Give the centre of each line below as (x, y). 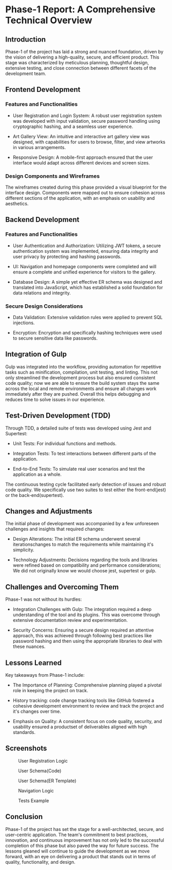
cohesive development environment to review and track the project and (88, 706)
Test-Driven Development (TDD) (58, 415)
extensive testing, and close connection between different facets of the (81, 68)
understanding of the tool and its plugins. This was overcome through (86, 615)
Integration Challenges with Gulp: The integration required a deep (82, 609)
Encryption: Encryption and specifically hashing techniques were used (87, 332)
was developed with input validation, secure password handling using (86, 121)
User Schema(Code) (40, 771)
